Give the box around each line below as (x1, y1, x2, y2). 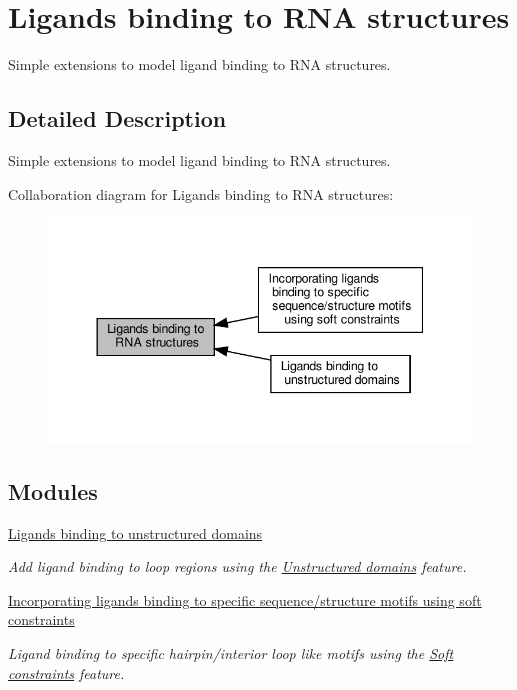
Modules (8, 475, 98, 506)
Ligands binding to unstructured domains (8, 522, 263, 543)
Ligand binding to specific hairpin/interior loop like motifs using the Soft (8, 642, 454, 663)
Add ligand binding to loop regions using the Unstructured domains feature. (8, 556, 467, 577)
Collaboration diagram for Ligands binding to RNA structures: (8, 183, 394, 204)
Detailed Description (8, 103, 227, 134)
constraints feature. (8, 662, 125, 683)
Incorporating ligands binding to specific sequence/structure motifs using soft (8, 589, 482, 610)
